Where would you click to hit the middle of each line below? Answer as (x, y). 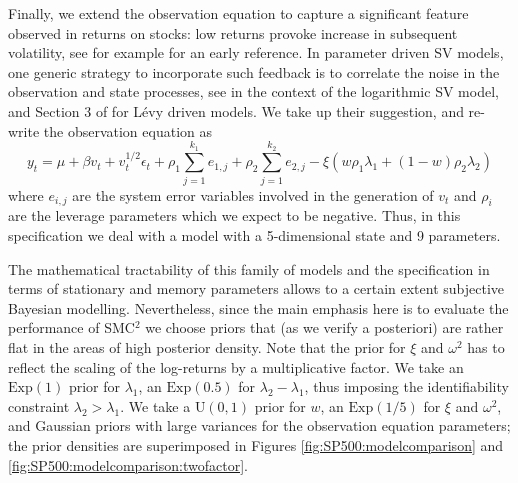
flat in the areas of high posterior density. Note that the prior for (207, 347)
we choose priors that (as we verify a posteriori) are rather (324, 327)
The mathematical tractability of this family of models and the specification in (249, 268)
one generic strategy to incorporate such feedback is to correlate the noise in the (254, 71)
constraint (39, 405)
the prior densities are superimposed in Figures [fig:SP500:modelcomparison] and (256, 445)
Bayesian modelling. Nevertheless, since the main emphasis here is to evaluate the (258, 307)
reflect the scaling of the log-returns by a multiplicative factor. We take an (236, 366)
